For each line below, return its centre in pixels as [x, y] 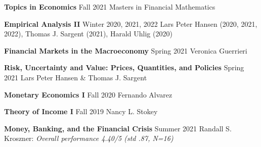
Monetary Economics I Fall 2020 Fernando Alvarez [88, 94]
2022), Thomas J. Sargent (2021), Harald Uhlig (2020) [88, 34]
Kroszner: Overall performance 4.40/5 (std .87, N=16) [89, 138]
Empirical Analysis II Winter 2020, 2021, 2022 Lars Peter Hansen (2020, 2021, [131, 23]
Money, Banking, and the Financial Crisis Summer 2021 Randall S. [118, 128]
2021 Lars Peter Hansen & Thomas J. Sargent [76, 77]
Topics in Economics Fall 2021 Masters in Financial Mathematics [110, 7]
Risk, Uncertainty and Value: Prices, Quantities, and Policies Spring [124, 67]
